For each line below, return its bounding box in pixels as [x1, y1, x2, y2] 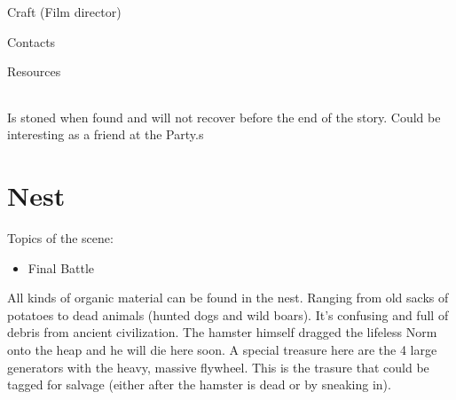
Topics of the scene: [7, 229, 114, 247]
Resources [7, 62, 61, 81]
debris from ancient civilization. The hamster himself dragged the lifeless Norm [7, 323, 437, 341]
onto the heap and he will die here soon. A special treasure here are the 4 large [7, 341, 437, 359]
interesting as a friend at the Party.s [7, 125, 204, 144]
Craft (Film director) [7, 3, 122, 20]
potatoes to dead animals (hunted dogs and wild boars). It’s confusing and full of [7, 305, 449, 324]
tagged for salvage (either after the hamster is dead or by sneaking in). [7, 375, 391, 394]
